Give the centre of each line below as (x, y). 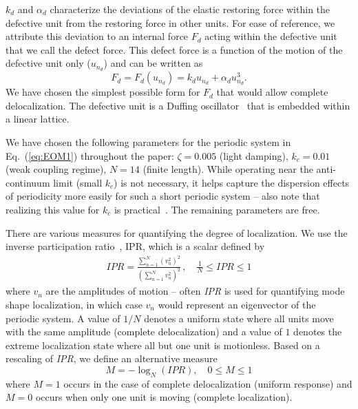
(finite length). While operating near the (228, 169)
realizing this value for (53, 209)
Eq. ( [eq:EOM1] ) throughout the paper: (90, 155)
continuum (28, 182)
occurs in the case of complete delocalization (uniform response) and (208, 383)
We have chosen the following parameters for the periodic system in (148, 142)
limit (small (78, 182)
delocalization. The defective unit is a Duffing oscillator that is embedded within (178, 105)
